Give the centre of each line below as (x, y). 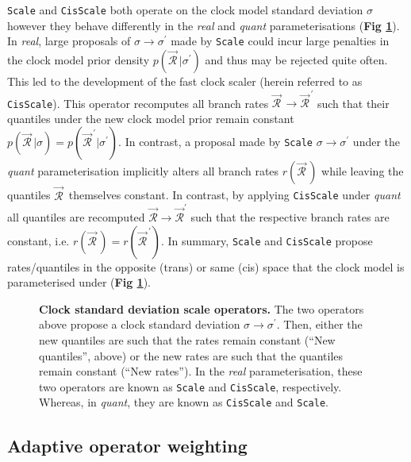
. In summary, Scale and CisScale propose (267, 240)
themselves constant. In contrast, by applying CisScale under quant (234, 195)
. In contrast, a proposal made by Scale (215, 142)
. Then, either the (319, 324)
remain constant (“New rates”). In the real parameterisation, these (201, 371)
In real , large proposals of (69, 41)
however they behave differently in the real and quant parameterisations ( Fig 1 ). (204, 25)
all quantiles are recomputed (76, 217)
